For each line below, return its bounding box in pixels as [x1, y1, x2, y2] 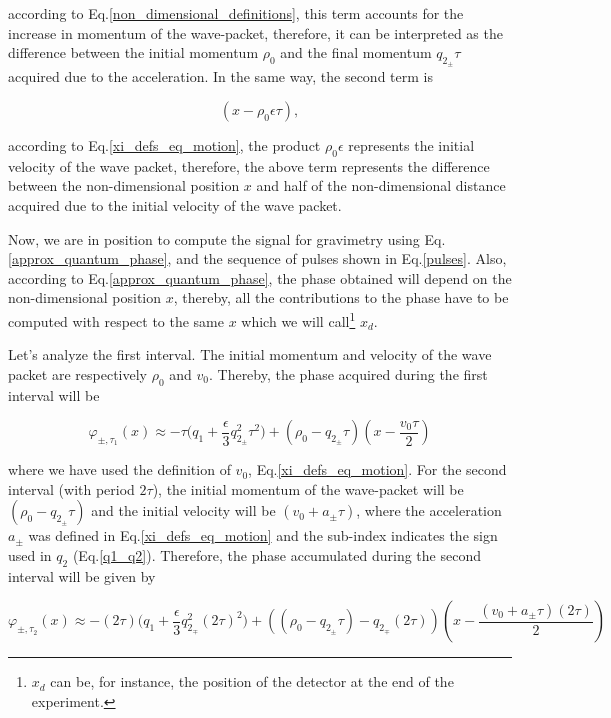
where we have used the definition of [8, 459, 231, 480]
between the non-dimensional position [8, 175, 240, 196]
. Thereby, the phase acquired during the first [208, 363, 488, 384]
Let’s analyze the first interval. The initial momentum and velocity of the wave [8, 344, 492, 365]
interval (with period [8, 478, 135, 499]
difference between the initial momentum [8, 42, 259, 63]
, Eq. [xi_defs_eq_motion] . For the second [248, 459, 507, 480]
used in [8, 544, 52, 565]
